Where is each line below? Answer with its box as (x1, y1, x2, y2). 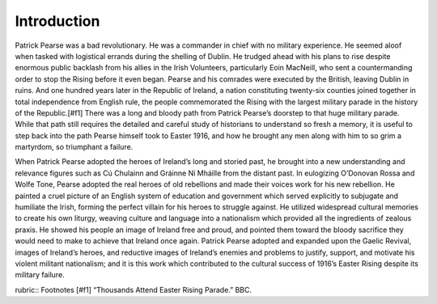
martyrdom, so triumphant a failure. (15, 142, 134, 152)
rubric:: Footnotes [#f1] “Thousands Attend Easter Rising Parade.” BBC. (15, 285, 252, 294)
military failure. (15, 270, 65, 280)
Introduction (15, 12, 100, 30)
